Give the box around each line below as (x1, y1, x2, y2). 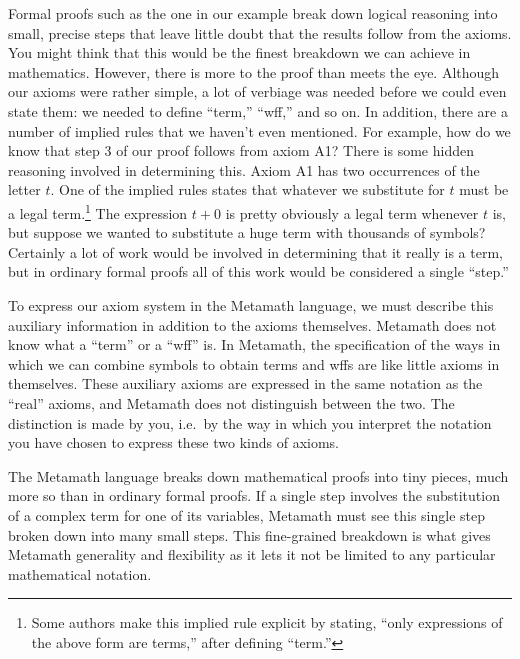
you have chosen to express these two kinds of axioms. (8, 432, 340, 453)
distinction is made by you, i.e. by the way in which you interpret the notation (8, 412, 492, 433)
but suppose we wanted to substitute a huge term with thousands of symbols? (8, 222, 486, 243)
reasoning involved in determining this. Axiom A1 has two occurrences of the (8, 159, 480, 180)
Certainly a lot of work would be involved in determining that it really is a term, (8, 241, 503, 262)
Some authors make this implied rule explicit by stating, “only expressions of (31, 612, 503, 633)
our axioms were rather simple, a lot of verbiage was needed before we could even (8, 81, 507, 102)
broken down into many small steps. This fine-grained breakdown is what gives (8, 524, 491, 545)
